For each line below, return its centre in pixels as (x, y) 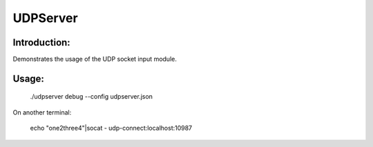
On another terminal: (42, 112)
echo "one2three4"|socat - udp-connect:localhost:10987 (111, 128)
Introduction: (41, 42)
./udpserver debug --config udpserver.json (92, 97)
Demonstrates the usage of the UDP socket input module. (95, 59)
